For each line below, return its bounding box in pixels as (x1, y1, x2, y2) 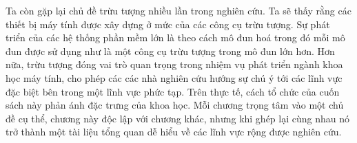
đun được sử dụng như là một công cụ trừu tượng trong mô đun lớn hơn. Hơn (6, 43, 335, 58)
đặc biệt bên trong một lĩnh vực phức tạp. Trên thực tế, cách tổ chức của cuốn (6, 84, 340, 98)
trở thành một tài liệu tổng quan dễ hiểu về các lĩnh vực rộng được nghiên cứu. (6, 124, 342, 139)
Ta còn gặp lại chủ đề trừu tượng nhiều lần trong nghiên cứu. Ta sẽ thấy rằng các (6, 3, 351, 17)
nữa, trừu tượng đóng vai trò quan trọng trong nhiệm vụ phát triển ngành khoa (6, 57, 343, 71)
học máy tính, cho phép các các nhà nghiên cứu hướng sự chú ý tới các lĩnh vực (6, 70, 343, 85)
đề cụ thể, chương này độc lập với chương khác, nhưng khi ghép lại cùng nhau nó (6, 111, 349, 125)
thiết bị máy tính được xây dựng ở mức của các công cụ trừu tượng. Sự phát (6, 16, 330, 31)
